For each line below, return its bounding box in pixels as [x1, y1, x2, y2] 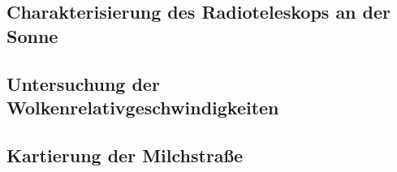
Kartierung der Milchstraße [6, 142, 244, 167]
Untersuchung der [6, 71, 160, 96]
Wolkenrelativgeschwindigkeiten [6, 94, 279, 119]
